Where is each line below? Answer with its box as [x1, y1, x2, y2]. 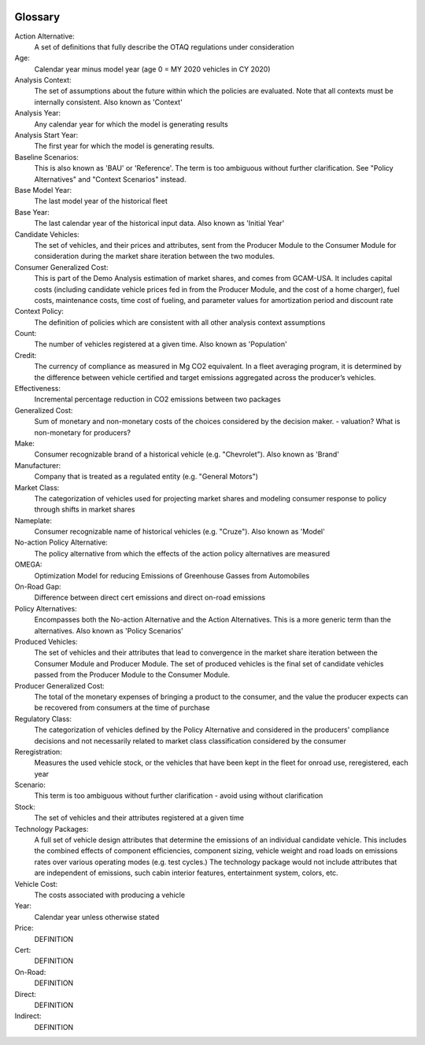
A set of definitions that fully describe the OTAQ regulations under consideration [34, 42, 294, 51]
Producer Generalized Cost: [14, 681, 105, 690]
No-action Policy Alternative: [14, 537, 108, 547]
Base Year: [14, 207, 50, 216]
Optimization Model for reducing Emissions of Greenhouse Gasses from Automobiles [34, 571, 310, 580]
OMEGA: [14, 559, 42, 570]
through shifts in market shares [34, 504, 135, 515]
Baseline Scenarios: [14, 152, 79, 161]
